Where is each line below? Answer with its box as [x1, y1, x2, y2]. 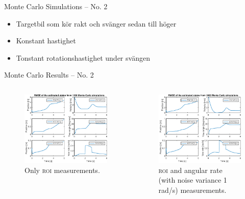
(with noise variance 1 [158, 175, 227, 185]
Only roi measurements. [24, 164, 100, 175]
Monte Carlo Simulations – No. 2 [4, 1, 108, 11]
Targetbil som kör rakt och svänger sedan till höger [16, 18, 177, 29]
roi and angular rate [158, 164, 223, 175]
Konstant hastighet [16, 35, 76, 46]
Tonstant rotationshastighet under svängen [16, 52, 150, 63]
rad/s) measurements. [158, 184, 227, 195]
